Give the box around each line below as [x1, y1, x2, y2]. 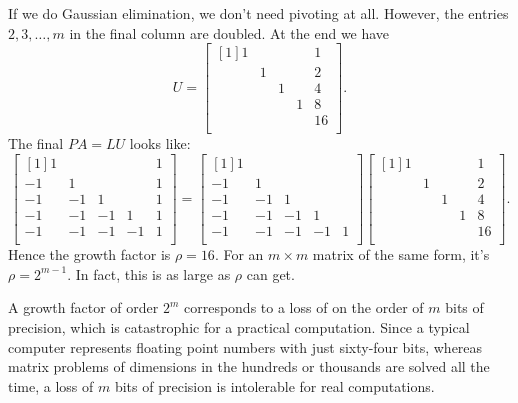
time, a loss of [8, 375, 94, 396]
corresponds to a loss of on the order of [183, 297, 424, 318]
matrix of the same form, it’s [312, 244, 490, 265]
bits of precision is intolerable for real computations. [114, 375, 435, 396]
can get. [246, 263, 295, 284]
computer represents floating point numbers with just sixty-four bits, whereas [8, 336, 483, 357]
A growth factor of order [8, 297, 159, 318]
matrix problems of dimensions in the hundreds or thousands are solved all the [8, 356, 490, 377]
